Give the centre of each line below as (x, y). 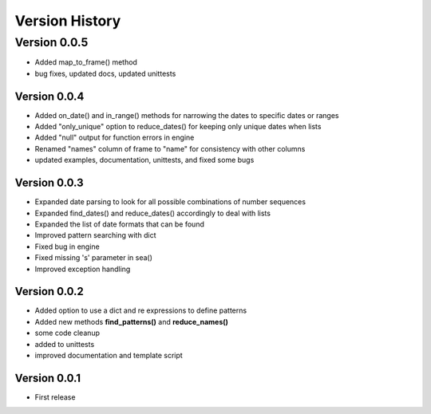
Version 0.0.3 (49, 183)
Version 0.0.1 (48, 378)
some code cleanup (67, 333)
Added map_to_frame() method (86, 62)
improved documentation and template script (109, 355)
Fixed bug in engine (67, 246)
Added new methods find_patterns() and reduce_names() (132, 321)
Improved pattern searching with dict (95, 235)
